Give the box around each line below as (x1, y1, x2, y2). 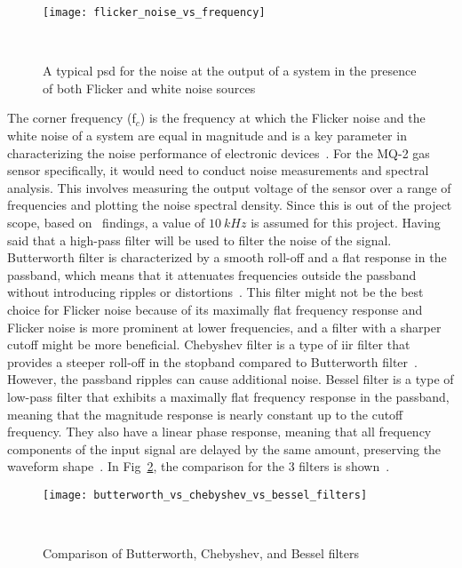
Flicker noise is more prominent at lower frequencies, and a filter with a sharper (7, 317, 442, 336)
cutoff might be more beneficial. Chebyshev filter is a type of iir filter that (7, 335, 410, 354)
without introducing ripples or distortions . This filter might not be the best (7, 283, 424, 301)
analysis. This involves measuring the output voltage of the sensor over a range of (7, 178, 451, 196)
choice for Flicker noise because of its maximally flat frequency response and (7, 300, 423, 318)
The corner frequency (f (7, 108, 136, 127)
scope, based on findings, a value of (7, 213, 205, 231)
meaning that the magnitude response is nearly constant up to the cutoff (7, 404, 403, 423)
